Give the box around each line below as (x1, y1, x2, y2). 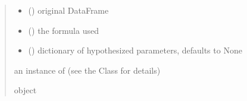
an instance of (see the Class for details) (14, 64, 161, 76)
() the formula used (28, 24, 99, 36)
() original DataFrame (28, 4, 109, 16)
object (14, 84, 37, 96)
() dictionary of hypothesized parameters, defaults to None (28, 44, 242, 56)
